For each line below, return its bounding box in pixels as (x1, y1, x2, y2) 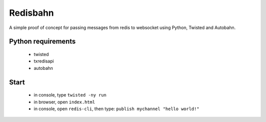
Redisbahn (9, 7, 54, 18)
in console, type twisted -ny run (33, 92, 107, 98)
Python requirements (9, 37, 76, 46)
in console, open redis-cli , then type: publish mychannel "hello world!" (33, 106, 199, 112)
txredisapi (33, 58, 54, 64)
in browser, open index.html (33, 99, 96, 105)
